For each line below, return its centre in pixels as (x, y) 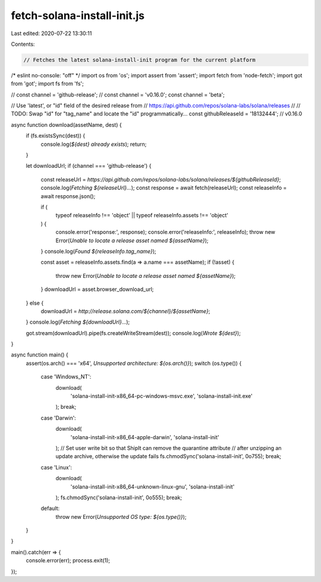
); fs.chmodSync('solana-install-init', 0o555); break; (119, 497)
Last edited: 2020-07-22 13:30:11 (51, 33)
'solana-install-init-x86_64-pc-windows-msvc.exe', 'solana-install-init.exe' (161, 396)
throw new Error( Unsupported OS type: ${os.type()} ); (121, 517)
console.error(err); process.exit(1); (68, 561)
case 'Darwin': (59, 418)
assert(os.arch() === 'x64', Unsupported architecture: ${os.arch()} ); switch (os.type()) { (134, 363)
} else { (35, 303)
